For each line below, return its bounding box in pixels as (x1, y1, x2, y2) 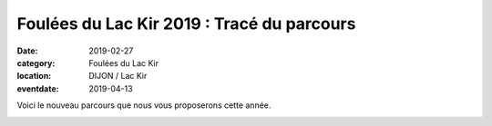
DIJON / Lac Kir (88, 71, 148, 82)
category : (16, 57, 56, 68)
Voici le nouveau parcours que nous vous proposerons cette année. (16, 100, 272, 111)
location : (16, 71, 52, 82)
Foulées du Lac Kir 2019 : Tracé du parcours (16, 14, 356, 34)
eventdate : (16, 82, 59, 94)
